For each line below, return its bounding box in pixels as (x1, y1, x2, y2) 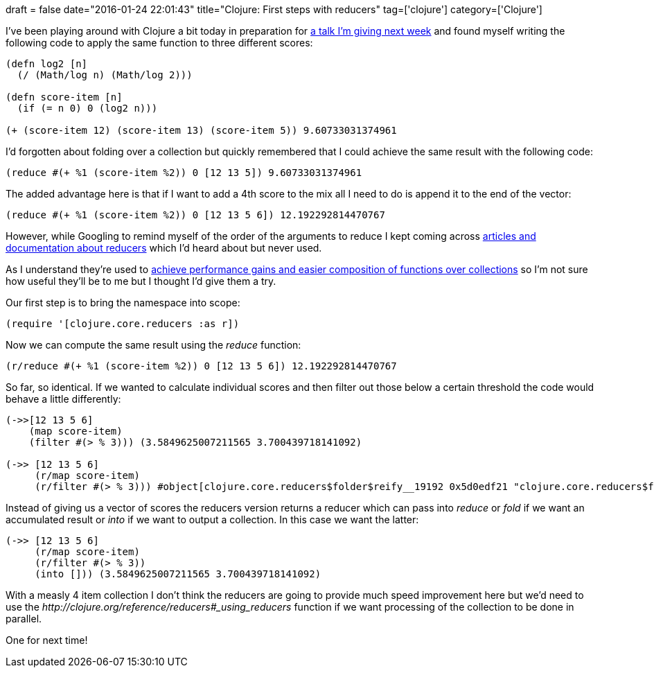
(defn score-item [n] (6, 91, 123, 103)
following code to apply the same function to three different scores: (6, 37, 313, 49)
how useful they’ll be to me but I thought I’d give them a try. (6, 275, 276, 287)
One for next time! (6, 634, 88, 646)
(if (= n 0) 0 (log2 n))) (17, 103, 158, 114)
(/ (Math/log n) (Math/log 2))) (17, 69, 193, 80)
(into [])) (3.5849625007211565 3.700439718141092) (35, 568, 321, 579)
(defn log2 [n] (6, 58, 88, 69)
